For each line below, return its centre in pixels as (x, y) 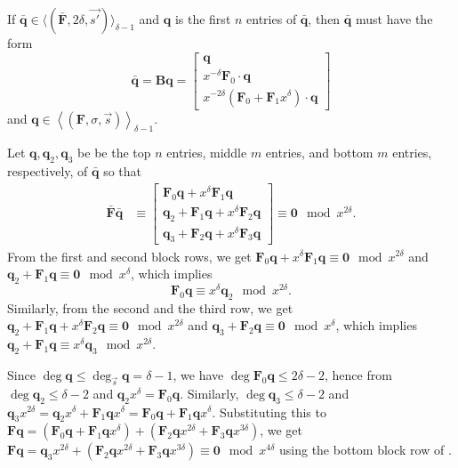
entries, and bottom (319, 153)
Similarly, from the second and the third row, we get (150, 307)
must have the (394, 19)
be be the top (114, 153)
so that (123, 171)
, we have (198, 374)
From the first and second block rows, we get (129, 256)
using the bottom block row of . (365, 450)
